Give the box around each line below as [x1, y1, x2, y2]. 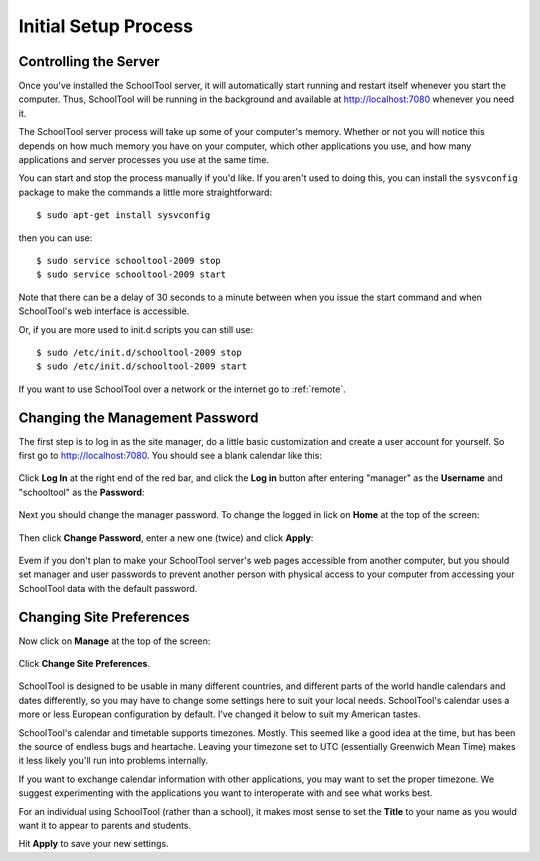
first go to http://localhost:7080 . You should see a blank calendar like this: [18, 450, 322, 461]
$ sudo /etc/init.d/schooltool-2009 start [36, 361, 248, 372]
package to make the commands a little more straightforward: [18, 186, 273, 198]
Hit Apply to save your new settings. [18, 838, 169, 850]
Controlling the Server [18, 53, 160, 70]
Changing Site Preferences [18, 608, 190, 625]
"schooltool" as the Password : [18, 486, 145, 498]
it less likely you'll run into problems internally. [18, 755, 209, 767]
